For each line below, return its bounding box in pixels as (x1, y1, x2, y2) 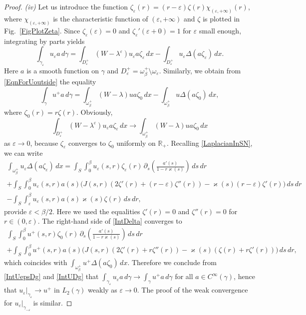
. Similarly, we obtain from (159, 65, 241, 75)
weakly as (88, 285, 117, 295)
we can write (4, 148, 43, 158)
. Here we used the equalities (52, 206, 140, 216)
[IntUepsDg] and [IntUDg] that (4, 271, 99, 282)
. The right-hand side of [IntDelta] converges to (37, 216, 182, 226)
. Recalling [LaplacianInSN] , (166, 137, 253, 148)
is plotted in (203, 13, 240, 23)
